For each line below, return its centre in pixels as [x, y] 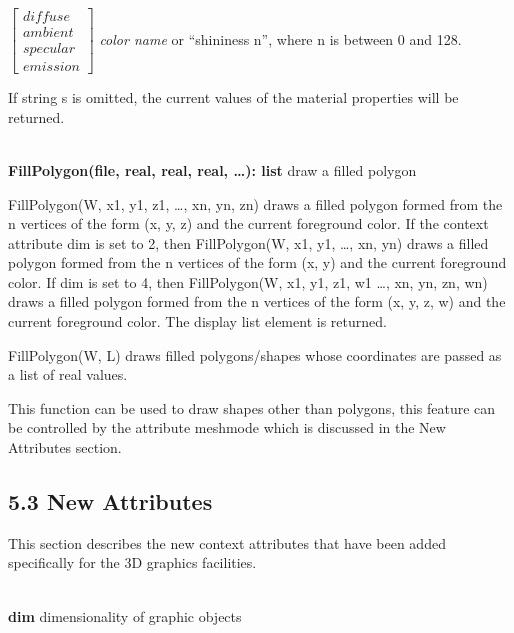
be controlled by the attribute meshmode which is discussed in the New [227, 427]
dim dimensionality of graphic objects [125, 615]
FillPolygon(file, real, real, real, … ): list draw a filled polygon [212, 169]
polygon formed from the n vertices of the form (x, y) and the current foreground [257, 262]
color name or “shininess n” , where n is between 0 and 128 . [280, 38]
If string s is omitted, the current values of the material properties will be [233, 97]
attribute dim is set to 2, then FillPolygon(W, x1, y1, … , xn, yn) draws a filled [248, 242]
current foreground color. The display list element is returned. [197, 321]
